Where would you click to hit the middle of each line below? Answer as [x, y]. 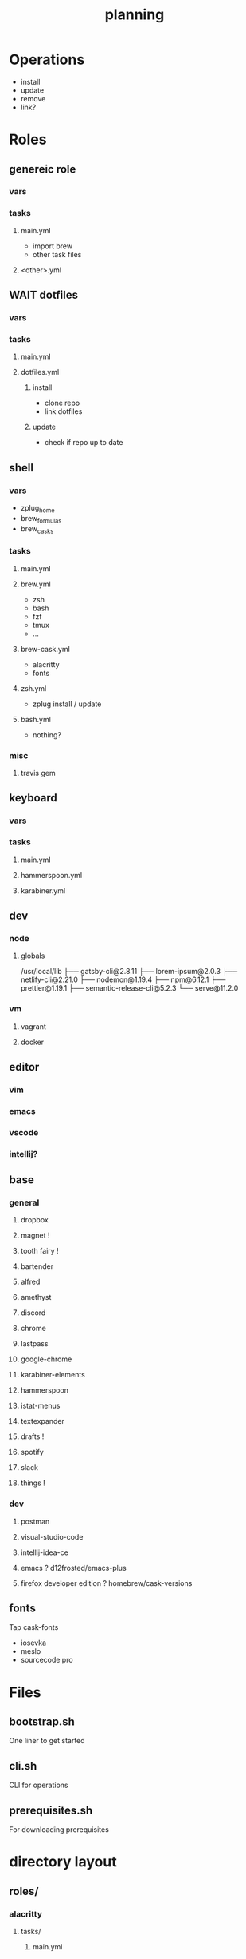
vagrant [33, 1026]
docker [32, 1042]
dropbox [34, 1220]
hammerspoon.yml [51, 875]
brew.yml [35, 584]
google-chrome [46, 1359]
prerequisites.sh [51, 1810]
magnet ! [35, 1235]
